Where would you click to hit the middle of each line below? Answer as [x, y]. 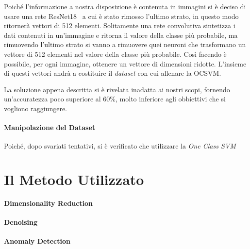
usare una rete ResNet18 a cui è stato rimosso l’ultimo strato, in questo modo [121, 16]
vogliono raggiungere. [35, 108]
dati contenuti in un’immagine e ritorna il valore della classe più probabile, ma [121, 35]
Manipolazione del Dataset [50, 127]
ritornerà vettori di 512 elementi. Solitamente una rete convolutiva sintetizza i [120, 25]
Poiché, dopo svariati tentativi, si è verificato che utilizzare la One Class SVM [120, 146]
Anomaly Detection [37, 241]
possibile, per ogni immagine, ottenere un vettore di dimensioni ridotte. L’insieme [125, 63]
